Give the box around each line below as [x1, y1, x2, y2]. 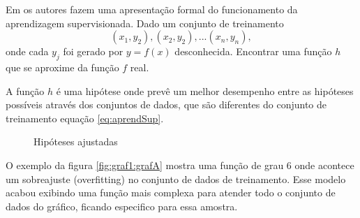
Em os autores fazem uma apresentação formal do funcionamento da [6, 2, 298, 16]
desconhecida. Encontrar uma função [174, 44, 332, 59]
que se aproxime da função [6, 59, 119, 74]
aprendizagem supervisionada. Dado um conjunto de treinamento [6, 15, 284, 30]
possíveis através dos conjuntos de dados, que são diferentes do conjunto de [6, 97, 327, 112]
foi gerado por [63, 44, 123, 59]
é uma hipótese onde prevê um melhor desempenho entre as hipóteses [56, 83, 354, 98]
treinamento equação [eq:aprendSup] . [6, 110, 164, 125]
